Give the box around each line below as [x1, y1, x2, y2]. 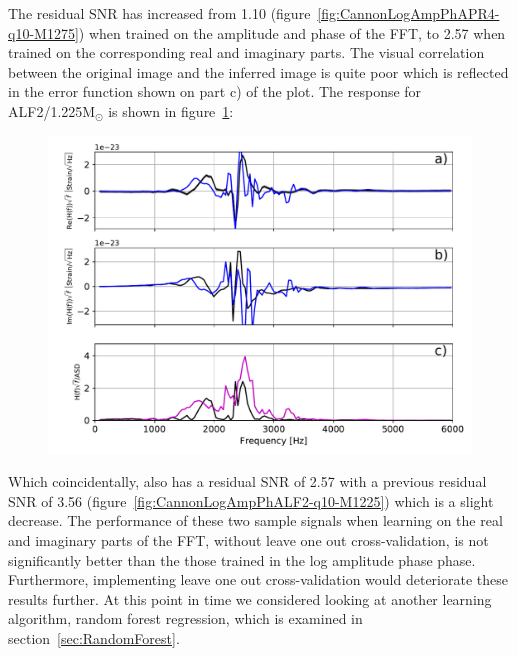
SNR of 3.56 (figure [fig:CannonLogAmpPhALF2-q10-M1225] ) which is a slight [8, 490, 494, 511]
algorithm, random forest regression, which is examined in [8, 608, 363, 629]
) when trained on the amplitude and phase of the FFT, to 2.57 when [78, 22, 506, 43]
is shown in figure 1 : [108, 100, 234, 121]
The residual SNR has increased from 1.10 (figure [8, 3, 311, 23]
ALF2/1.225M [8, 100, 96, 121]
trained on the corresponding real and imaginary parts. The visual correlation [8, 42, 485, 63]
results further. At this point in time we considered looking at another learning [8, 588, 492, 609]
